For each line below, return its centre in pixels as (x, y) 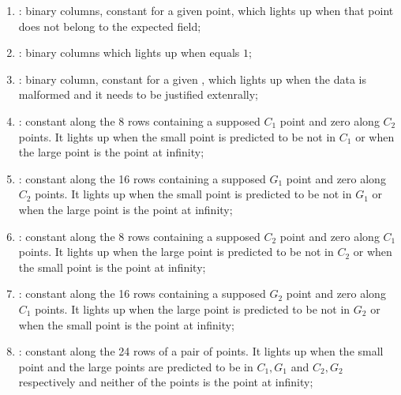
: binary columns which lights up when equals (129, 53)
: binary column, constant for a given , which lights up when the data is (192, 79)
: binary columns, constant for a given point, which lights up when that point (206, 10)
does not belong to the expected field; (110, 26)
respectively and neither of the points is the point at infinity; (166, 382)
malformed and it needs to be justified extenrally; (138, 94)
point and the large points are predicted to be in (136, 366)
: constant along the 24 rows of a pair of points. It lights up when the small (201, 351)
